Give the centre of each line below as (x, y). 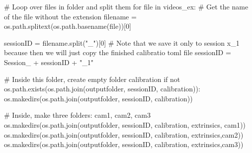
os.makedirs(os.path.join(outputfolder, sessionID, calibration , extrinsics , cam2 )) (124, 134)
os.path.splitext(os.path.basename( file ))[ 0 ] (68, 26)
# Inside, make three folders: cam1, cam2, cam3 (77, 115)
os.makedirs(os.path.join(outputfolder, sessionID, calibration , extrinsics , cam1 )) (125, 124)
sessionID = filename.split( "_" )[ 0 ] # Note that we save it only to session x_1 (122, 42)
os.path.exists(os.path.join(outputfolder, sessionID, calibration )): (102, 89)
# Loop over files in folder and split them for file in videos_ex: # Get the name (126, 6)
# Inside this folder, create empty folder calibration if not (92, 79)
